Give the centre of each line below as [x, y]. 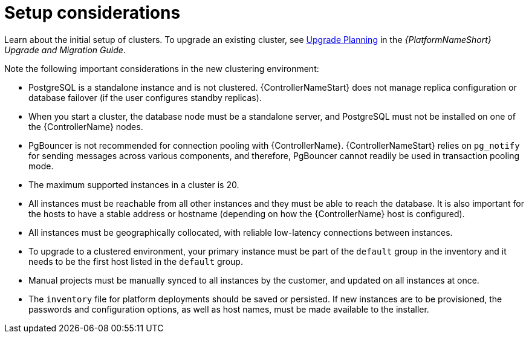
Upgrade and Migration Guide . [65, 50]
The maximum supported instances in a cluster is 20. [134, 184]
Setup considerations [92, 13]
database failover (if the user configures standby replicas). [145, 97]
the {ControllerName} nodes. [86, 126]
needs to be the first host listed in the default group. [136, 261]
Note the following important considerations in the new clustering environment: [162, 68]
